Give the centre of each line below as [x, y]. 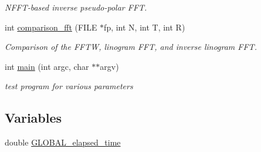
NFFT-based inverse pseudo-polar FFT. [76, 7]
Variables [33, 118]
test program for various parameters [69, 86]
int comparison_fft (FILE [51, 27]
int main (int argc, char [47, 66]
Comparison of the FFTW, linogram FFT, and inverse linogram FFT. [131, 47]
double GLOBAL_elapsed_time [63, 142]
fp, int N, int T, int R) [145, 27]
